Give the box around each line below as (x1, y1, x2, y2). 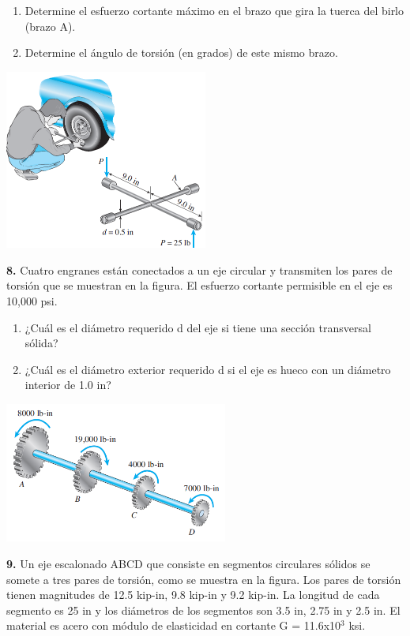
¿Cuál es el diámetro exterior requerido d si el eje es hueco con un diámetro (24, 361, 391, 377)
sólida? (24, 335, 58, 351)
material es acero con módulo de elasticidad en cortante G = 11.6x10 (6, 617, 341, 634)
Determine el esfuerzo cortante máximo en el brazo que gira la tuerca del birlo (24, 2, 404, 18)
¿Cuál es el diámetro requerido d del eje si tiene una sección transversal (24, 319, 371, 335)
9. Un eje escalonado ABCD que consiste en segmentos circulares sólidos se (6, 556, 371, 572)
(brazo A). (24, 17, 76, 34)
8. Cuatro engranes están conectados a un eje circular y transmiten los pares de (6, 261, 393, 278)
